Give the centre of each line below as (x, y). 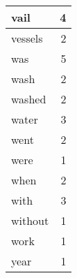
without (30, 220)
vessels (27, 38)
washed (29, 99)
